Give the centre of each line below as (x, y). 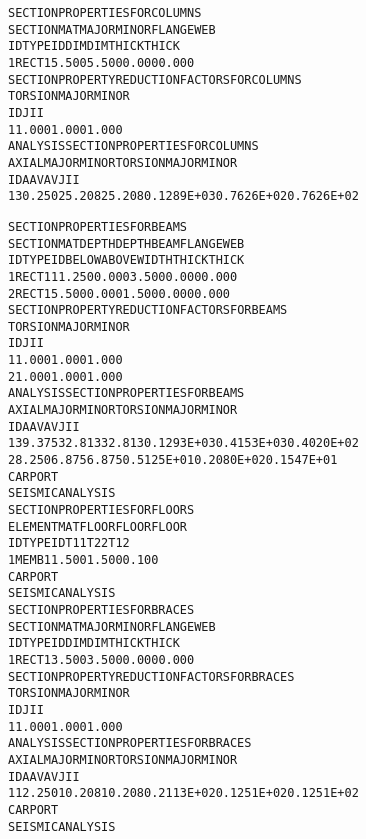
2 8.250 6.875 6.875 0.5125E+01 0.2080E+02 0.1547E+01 (173, 460)
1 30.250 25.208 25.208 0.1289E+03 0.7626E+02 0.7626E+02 (183, 196)
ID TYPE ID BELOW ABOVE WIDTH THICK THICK (126, 260)
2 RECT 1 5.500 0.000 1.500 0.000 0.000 (119, 293)
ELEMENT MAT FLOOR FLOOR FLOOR (97, 526)
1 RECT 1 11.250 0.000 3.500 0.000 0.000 (123, 276)
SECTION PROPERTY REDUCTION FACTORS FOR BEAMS (148, 310)
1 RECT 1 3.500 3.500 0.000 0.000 (101, 659)
